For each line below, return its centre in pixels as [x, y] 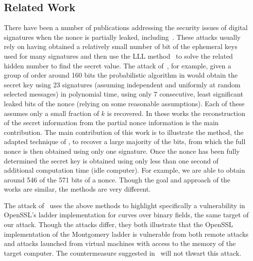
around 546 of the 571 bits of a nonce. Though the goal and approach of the [117, 179]
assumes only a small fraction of [51, 113]
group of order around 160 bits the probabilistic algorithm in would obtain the [121, 75]
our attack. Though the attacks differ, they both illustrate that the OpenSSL [118, 224]
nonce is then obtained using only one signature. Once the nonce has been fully [122, 151]
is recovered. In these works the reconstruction [176, 113]
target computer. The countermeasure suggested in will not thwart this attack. [123, 253]
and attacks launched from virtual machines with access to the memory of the [120, 243]
